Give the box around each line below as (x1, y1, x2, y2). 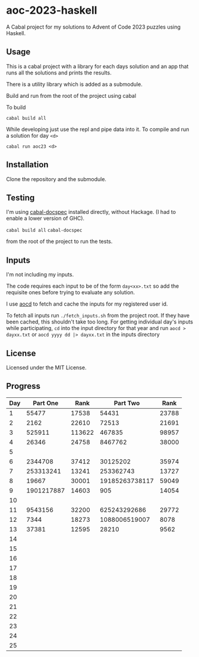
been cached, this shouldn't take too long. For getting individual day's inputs (6, 318, 194, 325)
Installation (6, 160, 49, 170)
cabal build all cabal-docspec (6, 228, 83, 233)
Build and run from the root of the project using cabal (6, 92, 137, 99)
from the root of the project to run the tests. (6, 238, 113, 245)
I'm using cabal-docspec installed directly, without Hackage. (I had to (6, 208, 176, 216)
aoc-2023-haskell (6, 4, 97, 17)
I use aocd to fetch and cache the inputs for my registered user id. (6, 300, 168, 307)
